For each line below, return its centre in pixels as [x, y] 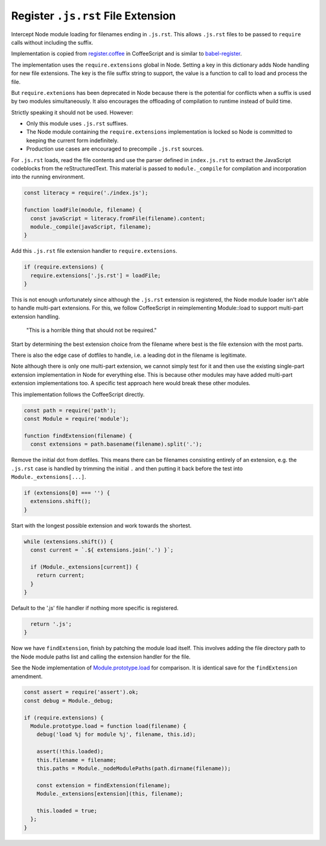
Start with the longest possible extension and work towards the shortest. [101, 525]
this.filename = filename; [77, 760]
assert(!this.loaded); [70, 752]
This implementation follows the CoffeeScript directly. [78, 394]
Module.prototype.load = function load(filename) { [108, 726]
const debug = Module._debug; [69, 701]
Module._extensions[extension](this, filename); [110, 794]
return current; [60, 575]
